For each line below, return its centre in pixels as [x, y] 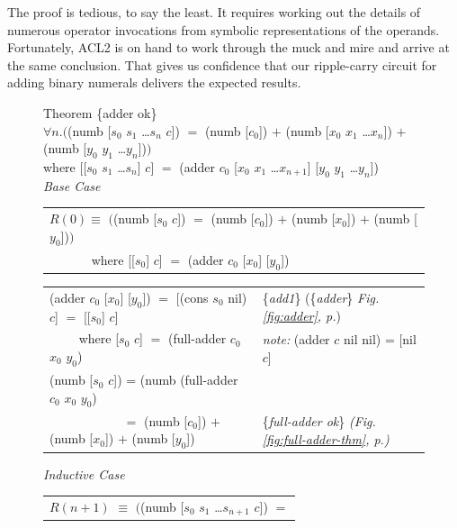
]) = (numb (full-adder [176, 380]
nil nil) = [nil [380, 339]
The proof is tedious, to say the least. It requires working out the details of [214, 12]
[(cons [192, 297]
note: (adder [296, 339]
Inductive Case [84, 473]
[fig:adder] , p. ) [302, 315]
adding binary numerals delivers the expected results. [154, 82]
